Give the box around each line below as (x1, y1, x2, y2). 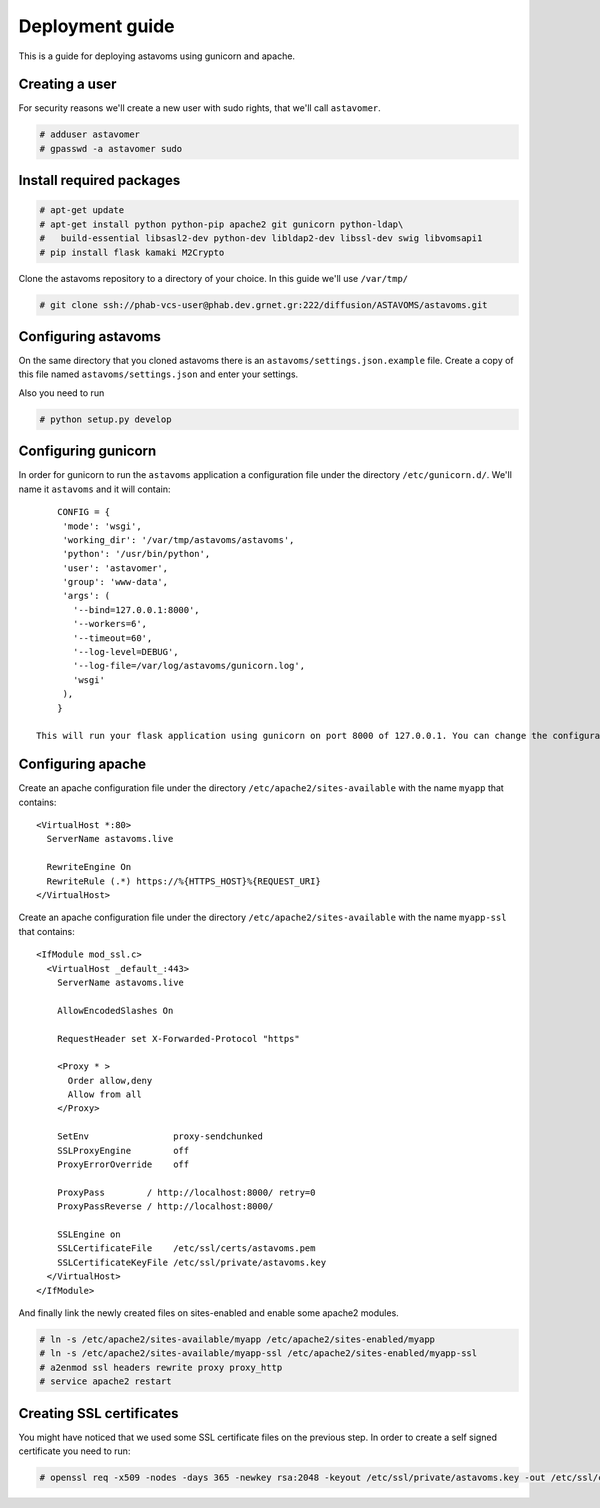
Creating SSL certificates (18, 1405, 179, 1422)
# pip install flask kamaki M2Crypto (39, 246, 225, 258)
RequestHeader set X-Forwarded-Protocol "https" (56, 1033, 300, 1044)
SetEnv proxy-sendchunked (56, 1131, 264, 1142)
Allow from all (67, 1089, 142, 1100)
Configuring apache (18, 756, 147, 773)
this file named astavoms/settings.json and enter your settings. (18, 368, 299, 380)
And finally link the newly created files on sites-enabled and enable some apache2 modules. (18, 1306, 399, 1319)
